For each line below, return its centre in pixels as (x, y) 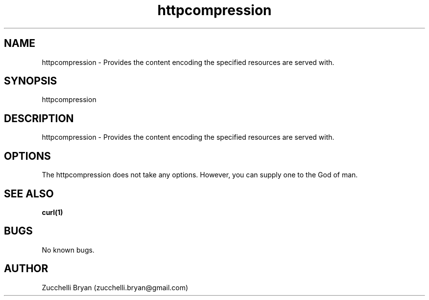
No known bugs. (68, 250)
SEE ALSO (29, 193)
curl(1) (52, 212)
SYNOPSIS (31, 81)
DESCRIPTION (39, 118)
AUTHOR (26, 269)
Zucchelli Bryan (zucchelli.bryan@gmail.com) (115, 287)
